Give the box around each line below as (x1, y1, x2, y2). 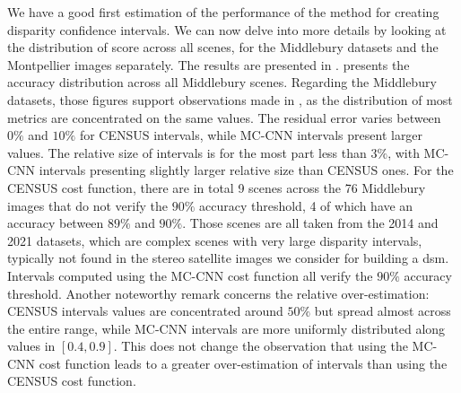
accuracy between (7, 214, 104, 232)
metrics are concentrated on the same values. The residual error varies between (7, 108, 441, 127)
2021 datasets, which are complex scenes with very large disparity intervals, (7, 231, 422, 249)
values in (7, 336, 56, 355)
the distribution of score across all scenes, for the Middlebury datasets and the (7, 38, 439, 57)
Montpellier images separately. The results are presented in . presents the (7, 55, 410, 74)
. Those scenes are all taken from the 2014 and (182, 214, 439, 232)
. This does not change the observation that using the (113, 336, 408, 355)
